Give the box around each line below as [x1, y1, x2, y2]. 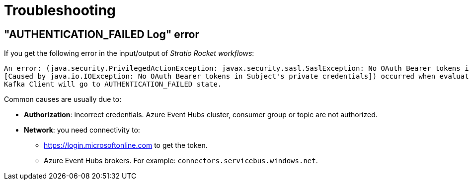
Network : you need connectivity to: [24, 126, 140, 135]
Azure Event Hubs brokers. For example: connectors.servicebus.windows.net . [44, 156, 318, 165]
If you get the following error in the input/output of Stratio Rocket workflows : [4, 49, 254, 58]
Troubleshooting [4, 2, 116, 19]
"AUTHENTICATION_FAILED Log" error [4, 28, 199, 41]
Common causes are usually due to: [4, 95, 122, 104]
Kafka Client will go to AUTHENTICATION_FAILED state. [4, 80, 222, 89]
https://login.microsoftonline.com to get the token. [44, 141, 208, 150]
